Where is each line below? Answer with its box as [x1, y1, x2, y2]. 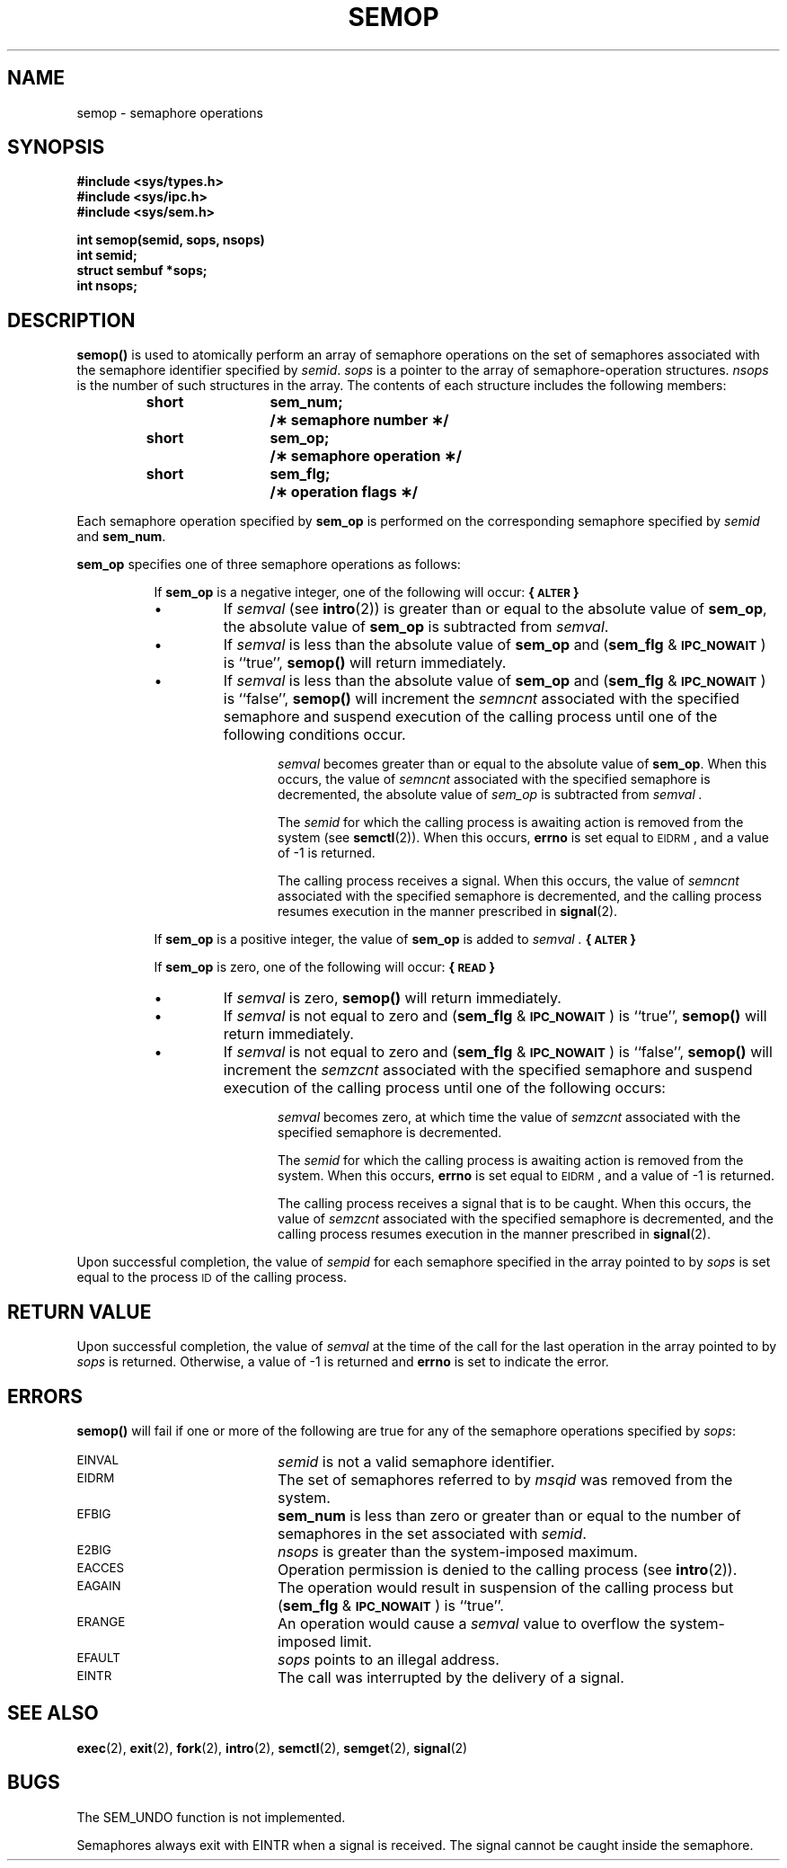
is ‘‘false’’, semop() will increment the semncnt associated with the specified [223, 689, 739, 708]
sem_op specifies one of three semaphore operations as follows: [76, 556, 461, 573]
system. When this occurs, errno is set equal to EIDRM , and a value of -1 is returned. [278, 1168, 775, 1184]
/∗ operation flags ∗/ [270, 483, 419, 502]
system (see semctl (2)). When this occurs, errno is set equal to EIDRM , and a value [278, 830, 769, 846]
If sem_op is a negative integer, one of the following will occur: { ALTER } [154, 584, 579, 600]
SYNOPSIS [7, 136, 105, 159]
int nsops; [76, 278, 137, 294]
